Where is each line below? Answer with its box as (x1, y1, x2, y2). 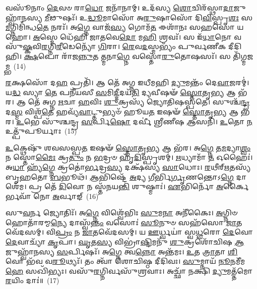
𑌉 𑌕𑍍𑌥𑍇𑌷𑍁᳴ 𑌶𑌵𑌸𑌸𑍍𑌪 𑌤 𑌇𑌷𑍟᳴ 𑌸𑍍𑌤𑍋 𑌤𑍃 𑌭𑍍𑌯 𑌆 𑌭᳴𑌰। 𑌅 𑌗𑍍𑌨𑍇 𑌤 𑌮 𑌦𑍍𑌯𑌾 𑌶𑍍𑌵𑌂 (5, 142, 251, 152)
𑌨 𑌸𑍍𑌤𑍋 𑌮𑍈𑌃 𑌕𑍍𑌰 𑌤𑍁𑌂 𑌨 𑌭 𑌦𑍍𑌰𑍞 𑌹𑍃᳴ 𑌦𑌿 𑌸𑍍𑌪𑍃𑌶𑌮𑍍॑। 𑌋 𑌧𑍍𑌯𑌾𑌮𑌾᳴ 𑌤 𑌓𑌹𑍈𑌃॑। (5, 152, 253, 162)
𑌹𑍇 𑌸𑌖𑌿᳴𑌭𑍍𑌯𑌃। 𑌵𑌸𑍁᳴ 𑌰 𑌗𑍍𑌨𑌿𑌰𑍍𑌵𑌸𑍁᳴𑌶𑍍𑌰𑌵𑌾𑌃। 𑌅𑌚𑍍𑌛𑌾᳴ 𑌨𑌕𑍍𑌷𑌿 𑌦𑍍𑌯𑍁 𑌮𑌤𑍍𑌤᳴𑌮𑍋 (5, 265, 253, 276)
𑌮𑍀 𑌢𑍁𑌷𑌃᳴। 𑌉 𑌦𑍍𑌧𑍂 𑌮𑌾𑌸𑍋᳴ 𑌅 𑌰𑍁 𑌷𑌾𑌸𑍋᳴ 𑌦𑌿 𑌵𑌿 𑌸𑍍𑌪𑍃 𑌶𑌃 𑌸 (44, 12, 253, 22)
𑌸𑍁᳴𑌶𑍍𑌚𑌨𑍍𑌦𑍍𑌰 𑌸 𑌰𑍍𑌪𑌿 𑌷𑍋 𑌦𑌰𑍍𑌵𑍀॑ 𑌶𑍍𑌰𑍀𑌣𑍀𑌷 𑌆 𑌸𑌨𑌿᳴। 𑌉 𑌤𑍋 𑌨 (42, 116, 253, 126)
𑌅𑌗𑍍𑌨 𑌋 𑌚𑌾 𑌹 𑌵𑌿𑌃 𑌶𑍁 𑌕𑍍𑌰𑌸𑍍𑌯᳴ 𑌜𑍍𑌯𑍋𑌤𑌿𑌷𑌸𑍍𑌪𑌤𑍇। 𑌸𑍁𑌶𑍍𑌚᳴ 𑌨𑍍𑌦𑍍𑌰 (42, 96, 250, 107)
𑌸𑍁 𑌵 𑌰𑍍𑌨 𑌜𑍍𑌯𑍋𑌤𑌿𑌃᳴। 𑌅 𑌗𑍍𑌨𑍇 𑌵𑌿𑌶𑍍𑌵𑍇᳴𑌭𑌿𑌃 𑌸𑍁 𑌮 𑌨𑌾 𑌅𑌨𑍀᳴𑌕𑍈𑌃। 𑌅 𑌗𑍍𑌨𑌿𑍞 (5, 207, 238, 218)
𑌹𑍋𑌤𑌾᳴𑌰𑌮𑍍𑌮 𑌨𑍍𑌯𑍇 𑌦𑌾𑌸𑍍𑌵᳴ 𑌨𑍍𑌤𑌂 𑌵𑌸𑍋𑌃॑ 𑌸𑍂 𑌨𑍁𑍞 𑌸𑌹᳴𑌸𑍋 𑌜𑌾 (5, 217, 237, 227)
